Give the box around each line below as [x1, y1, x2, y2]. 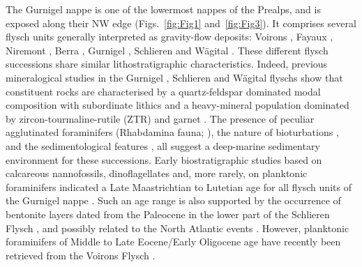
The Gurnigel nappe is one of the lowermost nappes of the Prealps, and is [6, 2, 321, 16]
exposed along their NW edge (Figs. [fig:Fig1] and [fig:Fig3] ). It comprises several [6, 15, 356, 30]
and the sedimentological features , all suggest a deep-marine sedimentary [6, 138, 320, 153]
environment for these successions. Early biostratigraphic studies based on [6, 152, 322, 167]
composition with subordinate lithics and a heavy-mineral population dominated [6, 98, 349, 112]
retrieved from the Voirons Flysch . [6, 247, 156, 262]
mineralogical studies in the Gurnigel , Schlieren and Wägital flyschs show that [6, 70, 343, 84]
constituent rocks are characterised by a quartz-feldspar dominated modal [6, 84, 321, 98]
